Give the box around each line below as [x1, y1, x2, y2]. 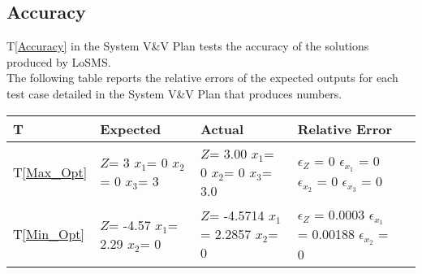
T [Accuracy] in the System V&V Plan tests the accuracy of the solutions [6, 37, 369, 54]
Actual [200, 119, 244, 138]
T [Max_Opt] [13, 162, 88, 181]
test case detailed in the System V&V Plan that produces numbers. [6, 85, 342, 102]
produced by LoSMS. [6, 53, 111, 70]
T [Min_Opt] [13, 224, 85, 244]
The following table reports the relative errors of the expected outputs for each [6, 69, 398, 86]
